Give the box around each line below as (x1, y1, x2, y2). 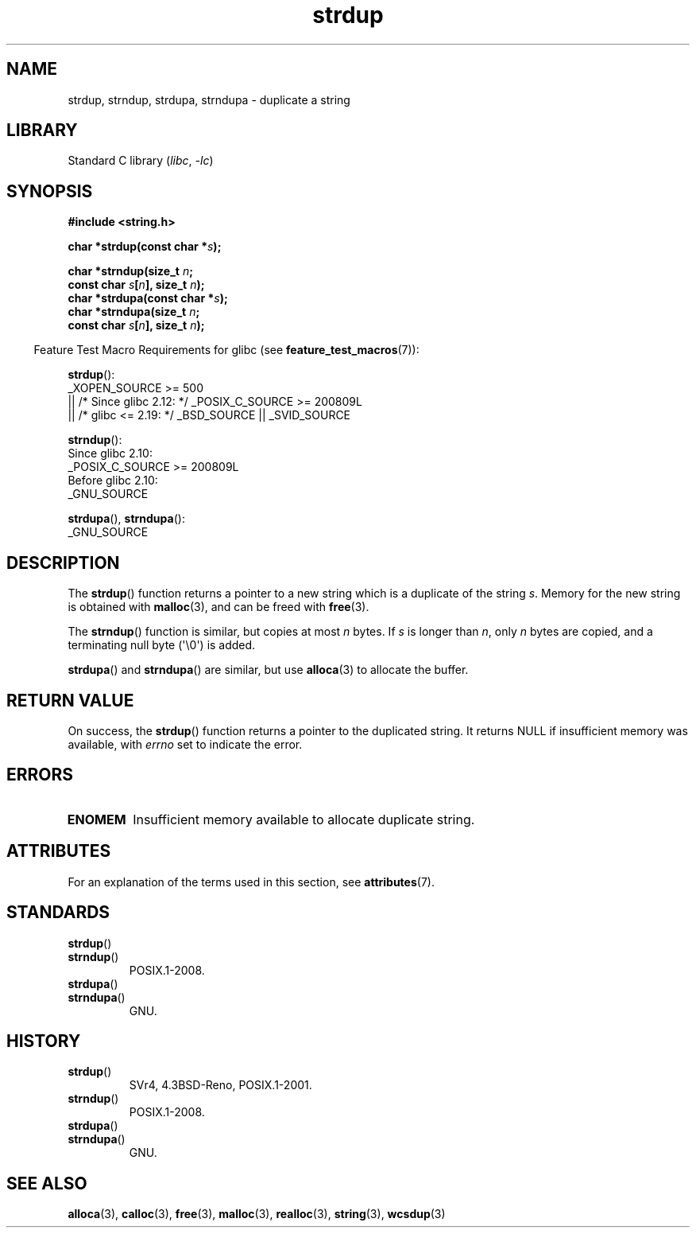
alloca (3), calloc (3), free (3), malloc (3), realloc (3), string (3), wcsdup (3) (68, 1207, 446, 1221)
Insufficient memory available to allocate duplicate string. (133, 811, 475, 827)
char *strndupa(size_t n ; (68, 305, 200, 319)
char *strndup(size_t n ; (68, 264, 193, 278)
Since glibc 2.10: (68, 446, 153, 461)
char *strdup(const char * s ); (68, 239, 222, 254)
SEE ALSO (6, 1173, 87, 1193)
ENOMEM (67, 811, 126, 827)
